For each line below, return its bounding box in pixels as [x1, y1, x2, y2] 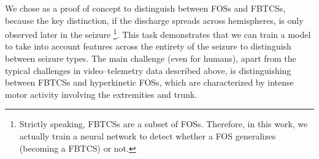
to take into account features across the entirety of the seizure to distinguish [5, 40, 291, 53]
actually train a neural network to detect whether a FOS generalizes [19, 130, 276, 142]
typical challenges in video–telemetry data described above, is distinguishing [5, 64, 291, 76]
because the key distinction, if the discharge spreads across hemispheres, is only [5, 13, 304, 26]
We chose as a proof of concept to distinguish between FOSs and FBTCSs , [5, 2, 286, 14]
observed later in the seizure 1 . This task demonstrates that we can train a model [5, 26, 311, 40]
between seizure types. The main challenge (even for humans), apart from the [5, 52, 296, 65]
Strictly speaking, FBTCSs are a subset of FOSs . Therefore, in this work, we [19, 117, 308, 130]
